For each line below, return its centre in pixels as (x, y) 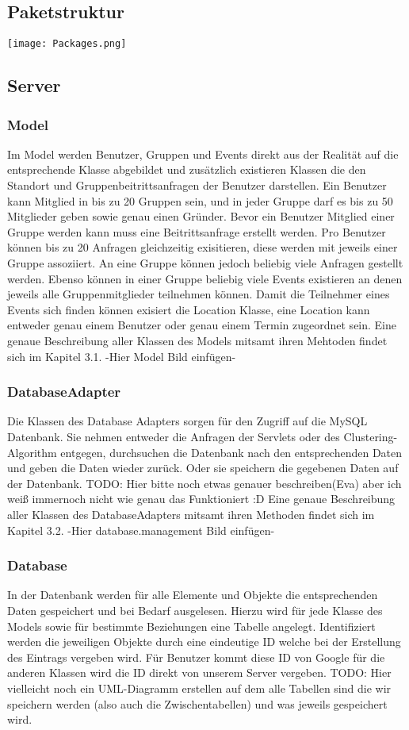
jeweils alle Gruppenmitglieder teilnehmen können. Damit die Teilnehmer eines (199, 294)
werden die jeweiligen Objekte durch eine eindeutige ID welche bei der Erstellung (204, 642)
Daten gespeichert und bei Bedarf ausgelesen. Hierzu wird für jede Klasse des (195, 610)
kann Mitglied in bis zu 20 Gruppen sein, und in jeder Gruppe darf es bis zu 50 (200, 200)
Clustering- (371, 436)
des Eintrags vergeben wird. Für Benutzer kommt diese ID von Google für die (196, 657)
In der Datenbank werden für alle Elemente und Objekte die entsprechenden (193, 595)
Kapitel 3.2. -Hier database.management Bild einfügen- (141, 530)
